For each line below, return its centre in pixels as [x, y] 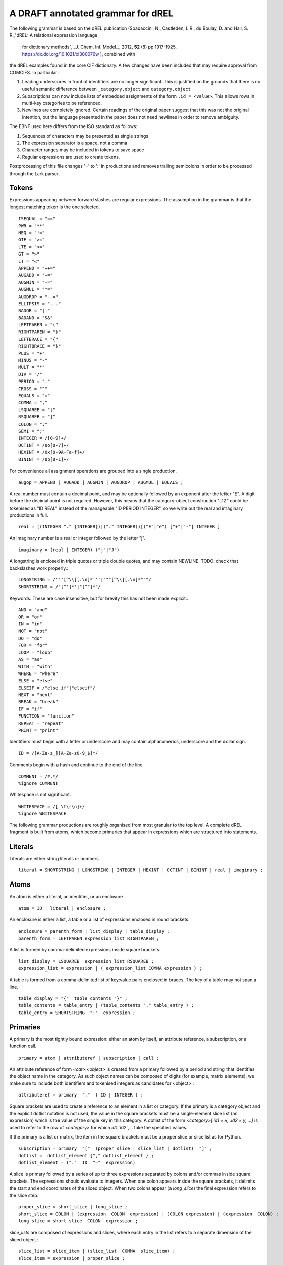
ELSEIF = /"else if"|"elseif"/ [57, 688]
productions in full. [29, 515]
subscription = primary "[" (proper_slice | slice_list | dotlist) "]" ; [116, 1148]
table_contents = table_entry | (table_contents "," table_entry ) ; [106, 1005]
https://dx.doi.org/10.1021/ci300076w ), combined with [79, 54]
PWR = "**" [32, 226]
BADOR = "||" [34, 311]
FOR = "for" [33, 645]
